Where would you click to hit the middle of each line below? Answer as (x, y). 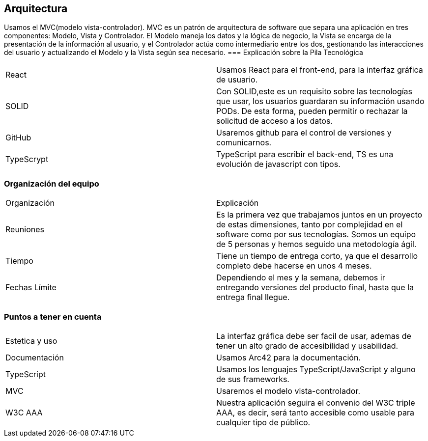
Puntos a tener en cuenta (53, 317)
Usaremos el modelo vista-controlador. (288, 391)
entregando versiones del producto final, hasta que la (315, 288)
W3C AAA (24, 412)
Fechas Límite (31, 288)
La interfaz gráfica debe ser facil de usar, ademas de (314, 336)
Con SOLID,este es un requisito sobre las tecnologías (314, 92)
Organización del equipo (52, 183)
